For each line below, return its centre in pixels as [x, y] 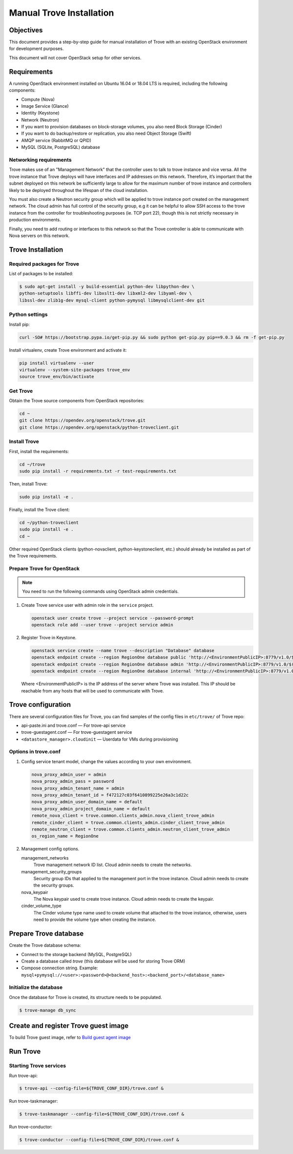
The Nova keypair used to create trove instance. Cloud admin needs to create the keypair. [124, 899]
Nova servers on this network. [39, 236]
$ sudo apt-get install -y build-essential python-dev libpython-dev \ [107, 287]
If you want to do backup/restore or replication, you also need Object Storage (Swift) [106, 133]
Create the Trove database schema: [45, 945]
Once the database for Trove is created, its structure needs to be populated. [85, 997]
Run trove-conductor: [31, 1127]
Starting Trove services [37, 1066]
